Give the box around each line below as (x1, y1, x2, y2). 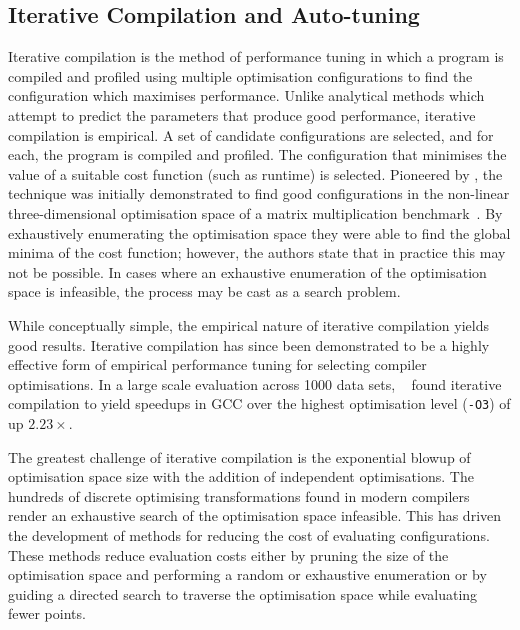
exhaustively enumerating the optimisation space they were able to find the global (8, 222, 511, 243)
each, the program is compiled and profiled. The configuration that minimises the (8, 144, 507, 165)
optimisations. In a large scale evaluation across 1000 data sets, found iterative (8, 373, 502, 394)
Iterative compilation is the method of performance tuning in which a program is (8, 46, 504, 67)
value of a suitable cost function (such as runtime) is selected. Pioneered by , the (8, 163, 503, 184)
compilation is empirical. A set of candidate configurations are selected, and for (8, 124, 494, 145)
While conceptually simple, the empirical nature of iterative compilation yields (8, 314, 489, 335)
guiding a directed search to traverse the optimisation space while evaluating (8, 583, 478, 604)
